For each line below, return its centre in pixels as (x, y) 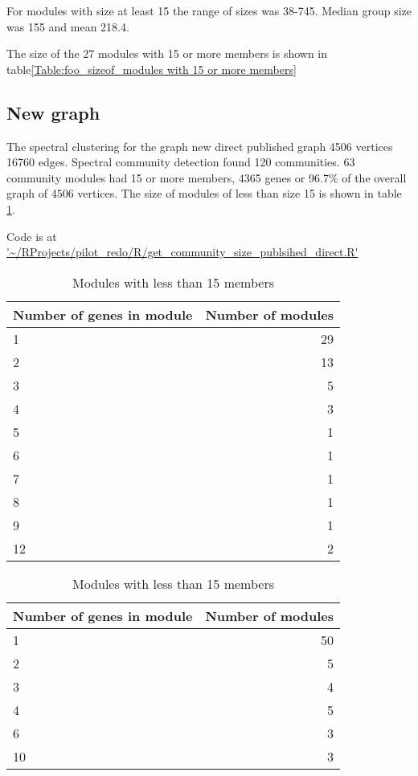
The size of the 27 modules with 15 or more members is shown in (167, 53)
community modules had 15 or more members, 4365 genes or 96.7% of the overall (207, 177)
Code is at (32, 236)
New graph (53, 112)
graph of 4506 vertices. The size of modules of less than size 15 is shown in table (204, 193)
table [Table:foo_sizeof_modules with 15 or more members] (152, 69)
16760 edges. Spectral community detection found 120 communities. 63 (181, 162)
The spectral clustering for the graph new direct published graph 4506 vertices (200, 146)
